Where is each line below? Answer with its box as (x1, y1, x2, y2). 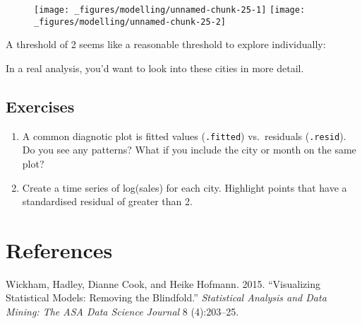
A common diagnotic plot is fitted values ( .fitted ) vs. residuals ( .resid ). (22, 128, 346, 143)
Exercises (6, 95, 75, 117)
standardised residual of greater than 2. (22, 194, 193, 209)
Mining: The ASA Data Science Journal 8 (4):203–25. (6, 304, 239, 319)
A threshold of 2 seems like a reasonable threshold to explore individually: (6, 37, 326, 52)
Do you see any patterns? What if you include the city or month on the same (22, 142, 356, 157)
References (6, 235, 113, 264)
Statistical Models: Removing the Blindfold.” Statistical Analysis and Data (6, 290, 327, 305)
